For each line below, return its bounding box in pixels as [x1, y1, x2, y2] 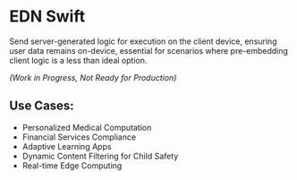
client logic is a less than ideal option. [9, 55, 148, 65]
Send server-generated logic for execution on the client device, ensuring [9, 36, 277, 47]
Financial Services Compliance [21, 132, 137, 142]
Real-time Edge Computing [21, 159, 123, 171]
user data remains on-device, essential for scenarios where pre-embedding [9, 45, 289, 56]
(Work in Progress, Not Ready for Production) [9, 72, 177, 82]
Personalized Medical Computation [21, 122, 152, 133]
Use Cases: [9, 99, 74, 114]
